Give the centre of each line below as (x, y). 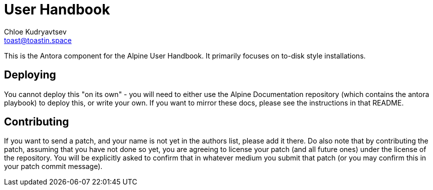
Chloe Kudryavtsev (35, 31)
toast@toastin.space (38, 40)
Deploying (30, 75)
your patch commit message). (53, 166)
